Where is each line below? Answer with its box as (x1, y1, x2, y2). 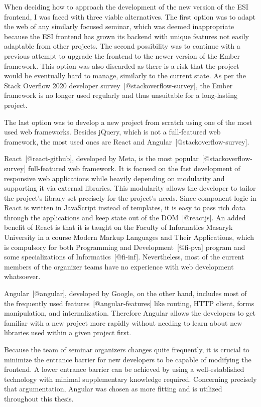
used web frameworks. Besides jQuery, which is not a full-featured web (4, 126, 221, 137)
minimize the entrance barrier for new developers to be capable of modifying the (4, 354, 251, 364)
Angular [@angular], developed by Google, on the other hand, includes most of (4, 288, 247, 299)
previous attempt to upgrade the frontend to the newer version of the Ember (4, 50, 240, 61)
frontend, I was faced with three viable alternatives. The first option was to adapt (4, 11, 255, 22)
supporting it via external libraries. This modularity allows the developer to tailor (4, 183, 256, 193)
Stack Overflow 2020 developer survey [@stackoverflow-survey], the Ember (4, 80, 233, 90)
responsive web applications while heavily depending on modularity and (4, 173, 225, 183)
